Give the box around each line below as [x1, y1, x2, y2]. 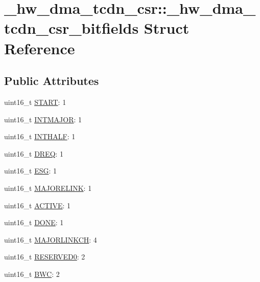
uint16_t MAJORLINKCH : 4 [4, 234, 97, 245]
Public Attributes [4, 73, 99, 89]
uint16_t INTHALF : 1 [4, 131, 76, 142]
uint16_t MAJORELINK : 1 [4, 182, 92, 193]
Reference [4, 37, 75, 58]
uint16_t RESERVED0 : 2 [4, 251, 85, 262]
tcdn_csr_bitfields [4, 17, 139, 38]
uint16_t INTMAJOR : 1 [4, 114, 82, 124]
